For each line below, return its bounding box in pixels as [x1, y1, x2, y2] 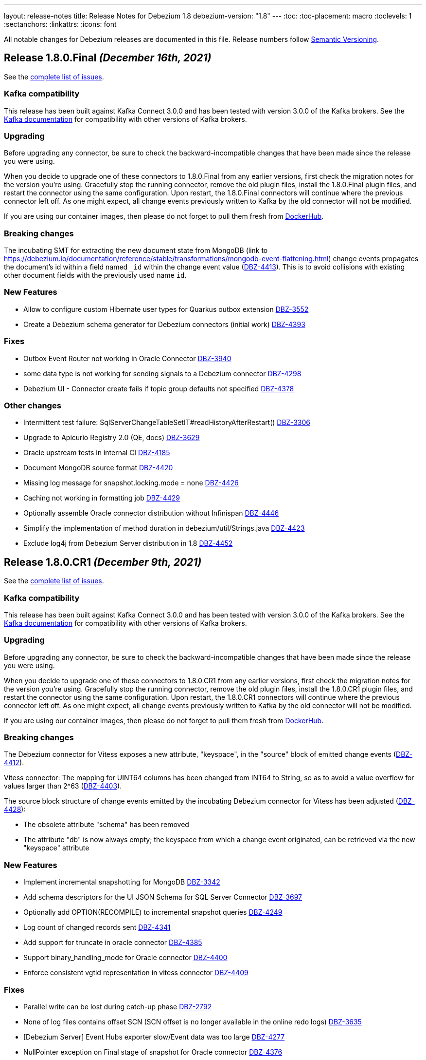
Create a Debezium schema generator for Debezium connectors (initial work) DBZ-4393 [23, 320, 305, 328]
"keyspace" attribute [23, 844, 89, 852]
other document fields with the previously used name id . [4, 271, 187, 280]
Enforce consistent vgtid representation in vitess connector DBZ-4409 [23, 968, 248, 977]
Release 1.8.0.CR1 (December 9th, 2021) [4, 556, 202, 568]
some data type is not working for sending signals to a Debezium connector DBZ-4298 [23, 369, 302, 378]
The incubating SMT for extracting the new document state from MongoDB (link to [4, 246, 268, 255]
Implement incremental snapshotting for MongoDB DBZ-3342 [23, 878, 220, 887]
